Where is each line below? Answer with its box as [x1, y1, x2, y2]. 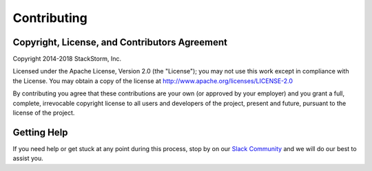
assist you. [12, 155, 44, 163]
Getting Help [12, 126, 68, 138]
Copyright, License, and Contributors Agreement [12, 36, 227, 48]
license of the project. [12, 109, 75, 117]
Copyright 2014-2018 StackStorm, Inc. [12, 55, 122, 63]
